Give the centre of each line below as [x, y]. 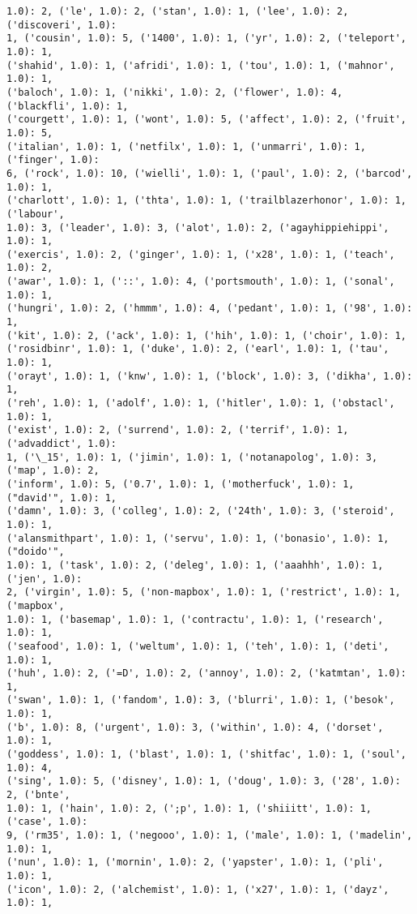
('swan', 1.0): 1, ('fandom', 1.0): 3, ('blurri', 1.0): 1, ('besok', [201, 700]
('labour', [36, 214]
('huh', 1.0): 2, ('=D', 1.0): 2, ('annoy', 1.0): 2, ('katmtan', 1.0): [206, 674]
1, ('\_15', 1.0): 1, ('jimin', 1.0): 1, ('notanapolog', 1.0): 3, [192, 457]
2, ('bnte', [38, 795]
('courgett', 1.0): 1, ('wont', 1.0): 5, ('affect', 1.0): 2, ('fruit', [206, 120]
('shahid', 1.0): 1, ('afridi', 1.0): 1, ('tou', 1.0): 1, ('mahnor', [201, 65]
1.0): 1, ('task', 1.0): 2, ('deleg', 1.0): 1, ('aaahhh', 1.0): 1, [195, 565]
